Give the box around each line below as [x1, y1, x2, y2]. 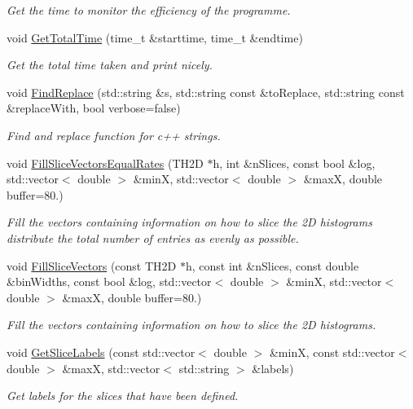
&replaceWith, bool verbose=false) [7, 99, 181, 117]
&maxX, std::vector [62, 359, 160, 376]
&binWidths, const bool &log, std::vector [7, 273, 212, 290]
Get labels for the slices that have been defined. [7, 387, 239, 404]
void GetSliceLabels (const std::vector [7, 343, 196, 360]
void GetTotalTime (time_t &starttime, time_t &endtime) [7, 29, 303, 46]
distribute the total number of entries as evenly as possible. [7, 229, 299, 246]
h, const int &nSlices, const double [185, 257, 359, 274]
